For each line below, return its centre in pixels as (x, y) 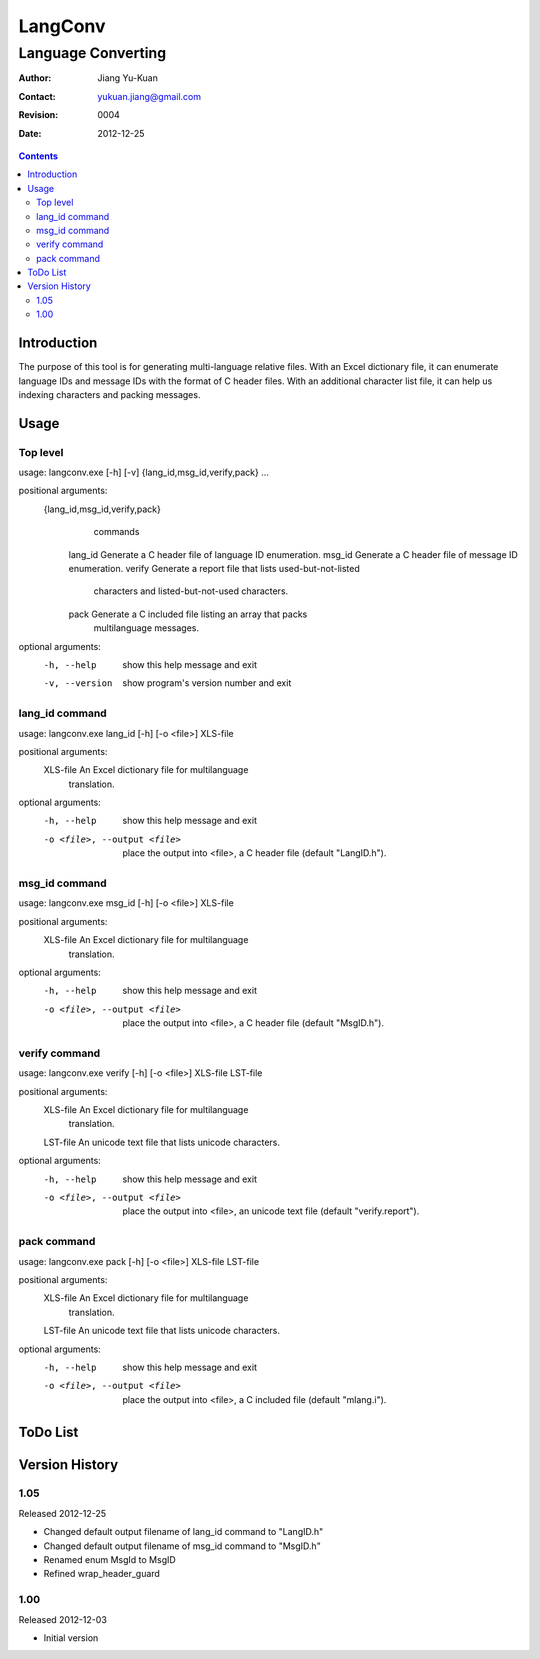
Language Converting (92, 53)
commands (116, 532)
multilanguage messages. (146, 628)
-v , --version (78, 683)
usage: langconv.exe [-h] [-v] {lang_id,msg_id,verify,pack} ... (144, 472)
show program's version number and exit (207, 683)
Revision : (38, 115)
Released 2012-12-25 (62, 1513)
